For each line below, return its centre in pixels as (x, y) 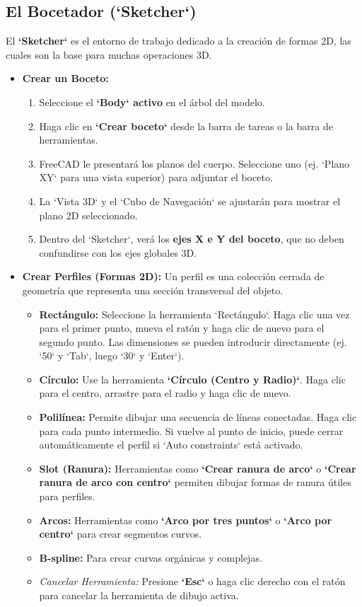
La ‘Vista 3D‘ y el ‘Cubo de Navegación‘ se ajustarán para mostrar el (190, 201)
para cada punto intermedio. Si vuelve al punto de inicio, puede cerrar (191, 430)
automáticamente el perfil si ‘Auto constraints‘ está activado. (171, 445)
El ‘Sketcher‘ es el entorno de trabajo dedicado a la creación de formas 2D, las (179, 41)
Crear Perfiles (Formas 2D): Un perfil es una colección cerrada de (173, 276)
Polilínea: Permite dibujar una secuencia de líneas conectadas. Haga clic (198, 417)
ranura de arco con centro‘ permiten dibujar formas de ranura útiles (195, 482)
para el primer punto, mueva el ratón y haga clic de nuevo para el (182, 328)
